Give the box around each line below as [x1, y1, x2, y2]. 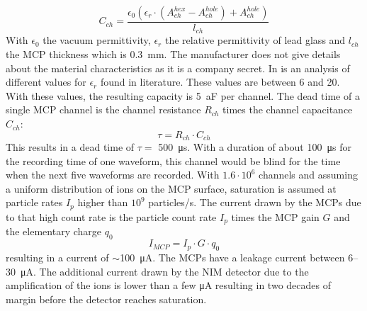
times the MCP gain [231, 209, 320, 224]
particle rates [6, 195, 63, 210]
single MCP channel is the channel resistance [6, 102, 201, 117]
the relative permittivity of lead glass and [164, 33, 346, 47]
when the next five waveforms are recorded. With [6, 167, 220, 182]
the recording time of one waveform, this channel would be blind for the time [6, 153, 341, 168]
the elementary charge [6, 224, 102, 239]
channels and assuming [259, 167, 358, 182]
